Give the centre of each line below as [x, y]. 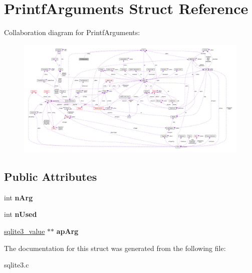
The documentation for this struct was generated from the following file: [115, 248]
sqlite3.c [17, 265]
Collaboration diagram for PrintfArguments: [72, 32]
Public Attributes [51, 177]
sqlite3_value [25, 231]
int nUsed [21, 214]
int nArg [19, 197]
